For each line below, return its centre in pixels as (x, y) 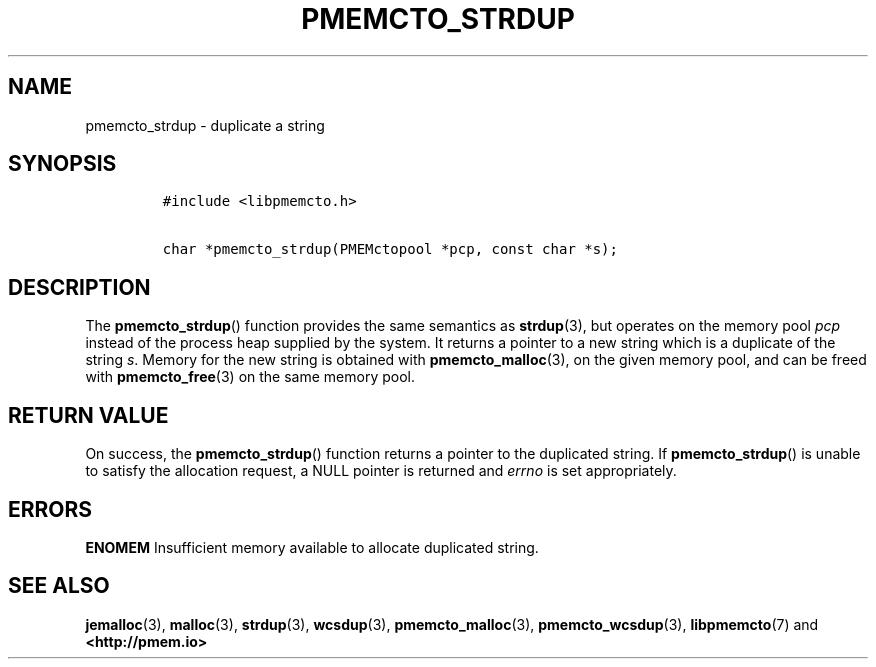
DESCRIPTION (79, 287)
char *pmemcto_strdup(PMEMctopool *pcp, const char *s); (390, 249)
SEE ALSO (59, 586)
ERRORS (50, 509)
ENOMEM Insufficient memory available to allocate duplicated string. (312, 547)
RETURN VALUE (88, 415)
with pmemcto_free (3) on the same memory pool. (250, 377)
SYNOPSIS (62, 164)
